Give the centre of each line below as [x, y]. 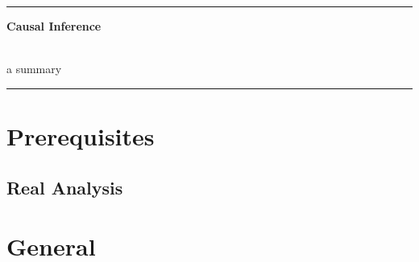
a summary [34, 69]
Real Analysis [65, 187]
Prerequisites [81, 135]
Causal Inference [54, 26]
